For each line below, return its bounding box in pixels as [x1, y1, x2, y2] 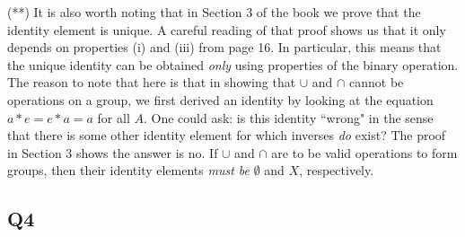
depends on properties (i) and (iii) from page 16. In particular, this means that [7, 38, 442, 57]
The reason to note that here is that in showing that [7, 73, 296, 92]
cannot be [349, 73, 404, 92]
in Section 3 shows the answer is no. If [7, 143, 218, 162]
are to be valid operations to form [271, 143, 458, 162]
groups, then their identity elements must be [7, 161, 250, 180]
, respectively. [299, 161, 374, 180]
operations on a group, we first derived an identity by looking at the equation [7, 90, 434, 109]
